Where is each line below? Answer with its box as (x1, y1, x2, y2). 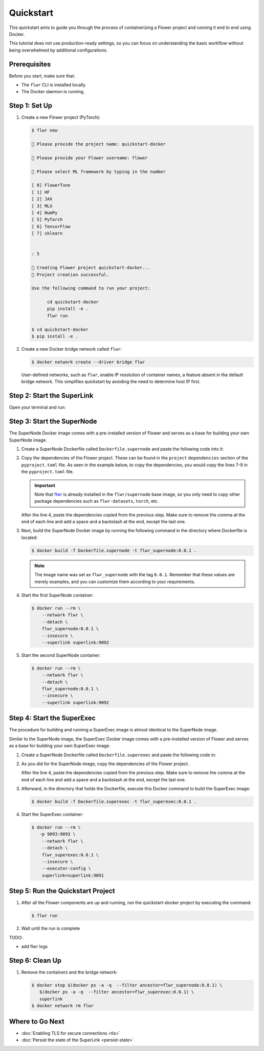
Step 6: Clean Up (9, 956, 62, 965)
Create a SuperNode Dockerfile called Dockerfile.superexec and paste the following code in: (21, 752, 217, 758)
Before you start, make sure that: (9, 73, 75, 78)
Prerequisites (9, 60, 51, 68)
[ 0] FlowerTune (31, 182, 71, 188)
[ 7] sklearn (31, 231, 63, 236)
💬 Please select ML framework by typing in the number (31, 169, 166, 174)
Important (34, 482, 56, 488)
